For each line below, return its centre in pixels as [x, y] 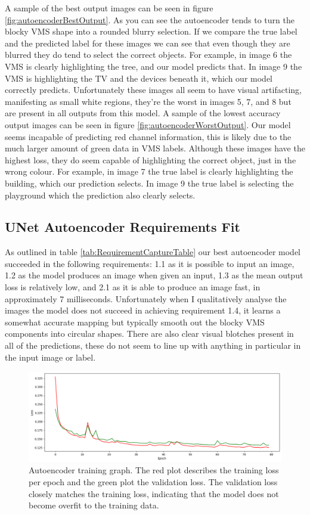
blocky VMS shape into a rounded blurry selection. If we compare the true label [151, 31]
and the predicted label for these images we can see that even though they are [148, 43]
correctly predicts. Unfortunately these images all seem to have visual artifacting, [153, 90]
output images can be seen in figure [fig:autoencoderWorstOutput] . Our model [148, 124]
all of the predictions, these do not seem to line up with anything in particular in [153, 345]
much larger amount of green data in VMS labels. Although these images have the [155, 148]
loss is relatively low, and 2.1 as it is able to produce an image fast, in [133, 287]
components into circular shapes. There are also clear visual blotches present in [149, 333]
